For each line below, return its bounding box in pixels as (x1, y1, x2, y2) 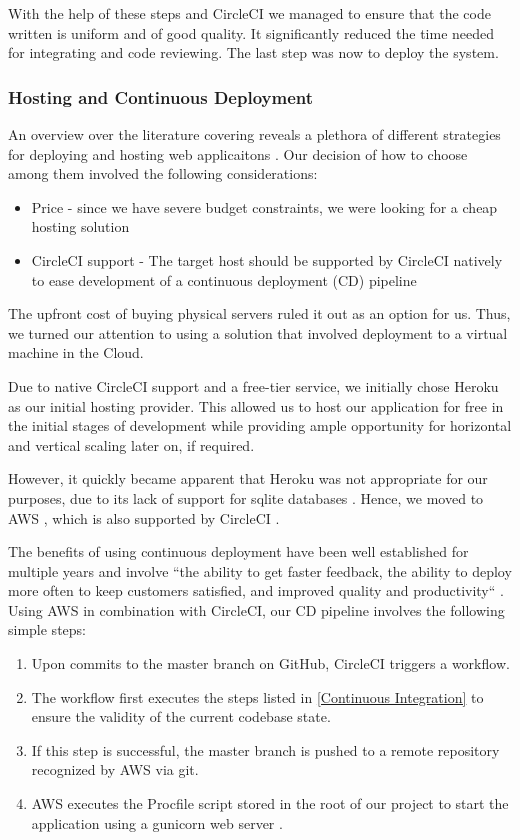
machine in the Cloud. (8, 342, 144, 363)
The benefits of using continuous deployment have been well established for (8, 541, 469, 562)
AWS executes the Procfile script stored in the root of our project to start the (31, 793, 509, 814)
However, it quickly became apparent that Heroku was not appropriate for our (8, 468, 488, 489)
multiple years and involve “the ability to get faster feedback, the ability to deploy (8, 560, 512, 581)
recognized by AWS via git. (31, 759, 199, 780)
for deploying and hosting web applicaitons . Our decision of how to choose (8, 143, 468, 164)
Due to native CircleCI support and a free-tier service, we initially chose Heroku (8, 375, 499, 396)
